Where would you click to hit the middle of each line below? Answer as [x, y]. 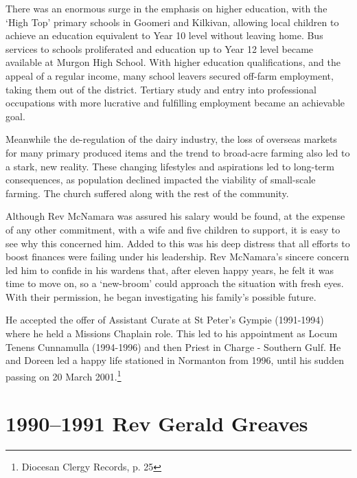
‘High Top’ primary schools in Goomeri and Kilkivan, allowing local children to [172, 22]
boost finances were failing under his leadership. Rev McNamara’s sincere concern [177, 257]
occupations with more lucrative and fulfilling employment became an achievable [175, 103]
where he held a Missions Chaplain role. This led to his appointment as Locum [172, 333]
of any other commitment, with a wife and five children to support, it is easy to [173, 229]
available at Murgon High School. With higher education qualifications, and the [173, 62]
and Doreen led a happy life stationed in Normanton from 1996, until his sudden [175, 360]
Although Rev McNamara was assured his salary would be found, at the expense [175, 216]
